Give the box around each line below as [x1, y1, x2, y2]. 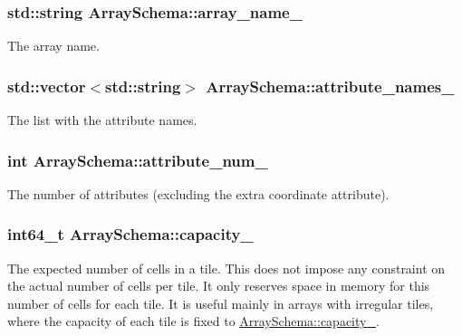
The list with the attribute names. [7, 110, 197, 130]
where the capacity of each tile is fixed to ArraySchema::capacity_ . [7, 312, 380, 331]
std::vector [7, 74, 86, 97]
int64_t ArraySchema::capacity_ [7, 223, 254, 245]
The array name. [7, 36, 100, 55]
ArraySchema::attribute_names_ [206, 74, 455, 97]
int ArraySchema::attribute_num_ [7, 149, 268, 171]
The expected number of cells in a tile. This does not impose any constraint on [7, 258, 446, 277]
